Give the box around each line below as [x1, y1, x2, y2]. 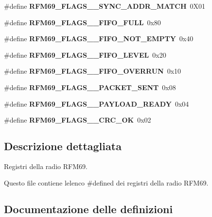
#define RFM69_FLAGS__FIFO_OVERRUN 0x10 [4, 66, 181, 76]
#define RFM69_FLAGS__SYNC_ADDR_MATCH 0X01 [4, 1, 206, 11]
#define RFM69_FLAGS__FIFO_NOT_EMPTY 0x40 [4, 33, 194, 44]
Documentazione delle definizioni [4, 201, 173, 216]
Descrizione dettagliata [4, 139, 122, 154]
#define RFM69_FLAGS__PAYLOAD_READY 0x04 [4, 98, 189, 108]
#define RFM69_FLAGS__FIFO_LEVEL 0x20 [4, 49, 166, 60]
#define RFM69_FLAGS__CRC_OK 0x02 [4, 115, 151, 125]
